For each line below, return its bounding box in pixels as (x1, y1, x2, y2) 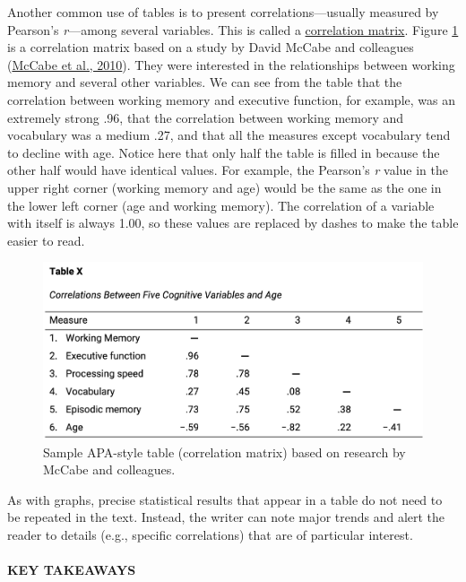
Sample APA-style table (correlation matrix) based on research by (43, 442, 406, 461)
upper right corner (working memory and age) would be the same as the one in (7, 178, 442, 196)
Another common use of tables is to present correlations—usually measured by (7, 3, 439, 21)
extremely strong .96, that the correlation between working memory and (7, 108, 404, 126)
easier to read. (7, 230, 85, 249)
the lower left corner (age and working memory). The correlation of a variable (7, 195, 435, 214)
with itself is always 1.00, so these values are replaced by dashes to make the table (7, 213, 459, 232)
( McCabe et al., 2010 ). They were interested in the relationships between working (7, 55, 455, 74)
